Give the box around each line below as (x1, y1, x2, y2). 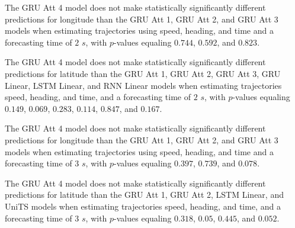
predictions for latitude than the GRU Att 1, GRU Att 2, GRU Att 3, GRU (5, 67, 281, 79)
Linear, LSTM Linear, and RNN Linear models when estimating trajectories (5, 79, 282, 91)
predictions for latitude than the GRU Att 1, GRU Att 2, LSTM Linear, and (5, 188, 284, 201)
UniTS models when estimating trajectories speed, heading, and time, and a (5, 200, 281, 212)
